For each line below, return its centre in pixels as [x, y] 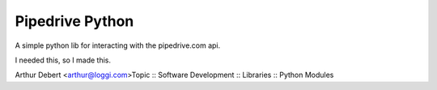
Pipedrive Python [74, 21]
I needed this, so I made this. [63, 60]
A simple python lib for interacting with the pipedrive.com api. [118, 45]
